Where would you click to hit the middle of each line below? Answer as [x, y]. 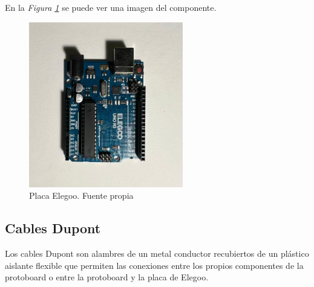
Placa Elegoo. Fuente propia [81, 195]
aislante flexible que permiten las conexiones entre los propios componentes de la [154, 265]
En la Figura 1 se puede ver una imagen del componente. [111, 7]
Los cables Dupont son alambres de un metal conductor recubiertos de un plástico [157, 253]
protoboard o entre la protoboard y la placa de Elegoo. [107, 277]
